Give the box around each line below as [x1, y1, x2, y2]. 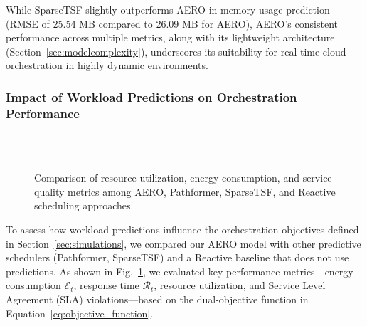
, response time [73, 278, 139, 293]
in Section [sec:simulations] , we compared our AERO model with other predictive [6, 236, 361, 251]
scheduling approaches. [34, 198, 134, 213]
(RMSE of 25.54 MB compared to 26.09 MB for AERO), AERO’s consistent [6, 16, 338, 31]
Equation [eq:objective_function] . [6, 305, 154, 320]
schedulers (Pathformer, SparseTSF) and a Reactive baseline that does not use [6, 250, 349, 265]
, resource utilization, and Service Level [154, 278, 326, 293]
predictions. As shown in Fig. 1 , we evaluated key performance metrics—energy [6, 263, 353, 278]
